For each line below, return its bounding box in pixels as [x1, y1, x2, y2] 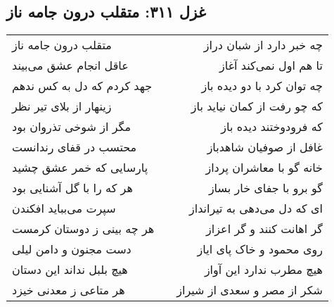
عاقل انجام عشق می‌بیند [12, 57, 129, 74]
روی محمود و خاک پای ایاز [197, 241, 323, 258]
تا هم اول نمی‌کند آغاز [219, 57, 323, 74]
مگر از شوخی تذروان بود [12, 118, 131, 135]
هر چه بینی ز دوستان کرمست [12, 220, 155, 237]
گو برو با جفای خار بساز [208, 180, 323, 196]
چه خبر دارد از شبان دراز [203, 37, 323, 54]
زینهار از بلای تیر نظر [12, 98, 112, 115]
